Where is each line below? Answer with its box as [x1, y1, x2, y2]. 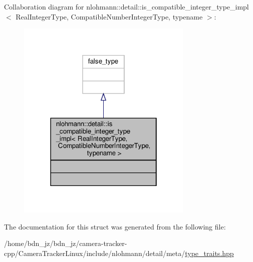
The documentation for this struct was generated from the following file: [4, 221, 226, 231]
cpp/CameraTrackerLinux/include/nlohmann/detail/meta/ [4, 247, 185, 258]
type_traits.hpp [185, 247, 234, 258]
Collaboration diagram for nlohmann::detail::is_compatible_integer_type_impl [4, 1, 249, 11]
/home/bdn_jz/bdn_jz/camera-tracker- [4, 238, 127, 248]
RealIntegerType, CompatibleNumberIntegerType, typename [16, 11, 203, 21]
